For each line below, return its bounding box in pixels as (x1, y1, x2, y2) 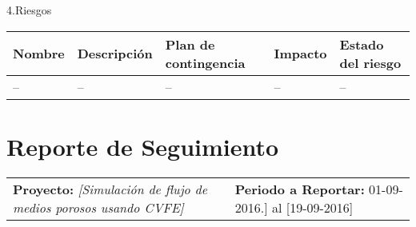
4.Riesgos (6, 2, 52, 18)
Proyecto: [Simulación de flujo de (13, 179, 208, 198)
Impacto (274, 44, 327, 63)
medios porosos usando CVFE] (13, 197, 184, 217)
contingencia (165, 53, 246, 72)
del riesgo (339, 53, 402, 72)
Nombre (13, 44, 65, 63)
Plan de (165, 34, 215, 54)
